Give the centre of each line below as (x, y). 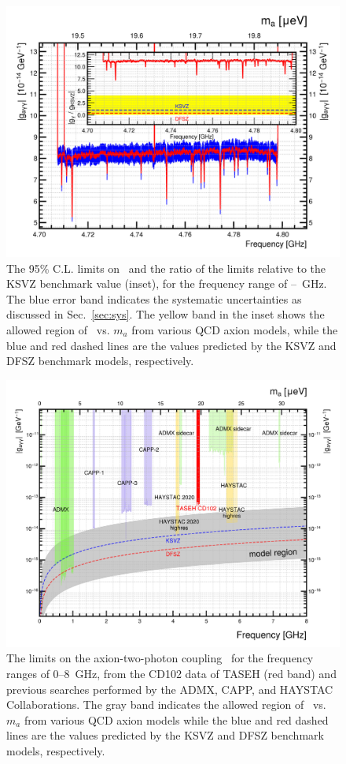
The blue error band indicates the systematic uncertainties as (154, 298)
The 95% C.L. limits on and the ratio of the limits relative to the (166, 268)
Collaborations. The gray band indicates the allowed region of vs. (166, 704)
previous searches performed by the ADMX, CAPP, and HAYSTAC (170, 689)
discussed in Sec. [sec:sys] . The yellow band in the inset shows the (166, 314)
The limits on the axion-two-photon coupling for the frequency (160, 658)
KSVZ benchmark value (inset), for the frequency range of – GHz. (167, 283)
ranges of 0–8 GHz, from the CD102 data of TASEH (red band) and (171, 674)
